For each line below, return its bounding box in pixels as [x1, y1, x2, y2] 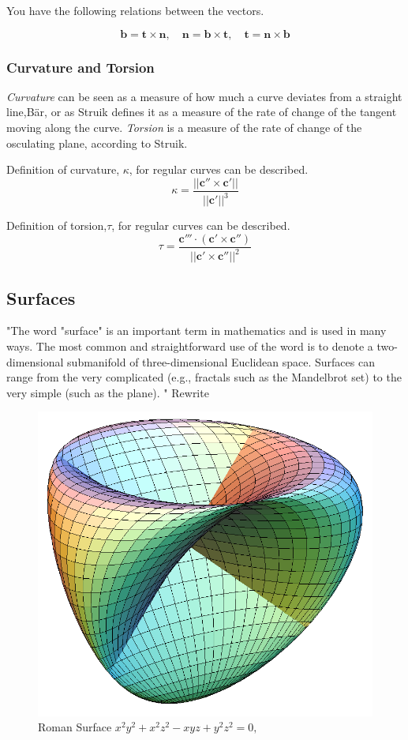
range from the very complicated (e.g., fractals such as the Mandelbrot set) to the [6, 369, 402, 385]
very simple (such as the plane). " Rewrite [6, 384, 209, 400]
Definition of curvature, [6, 161, 120, 178]
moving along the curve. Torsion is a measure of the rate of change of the [6, 119, 362, 135]
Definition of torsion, [6, 217, 107, 234]
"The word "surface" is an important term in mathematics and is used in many [6, 322, 387, 339]
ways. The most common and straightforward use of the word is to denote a [6, 337, 373, 354]
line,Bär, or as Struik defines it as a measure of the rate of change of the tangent [6, 103, 397, 120]
